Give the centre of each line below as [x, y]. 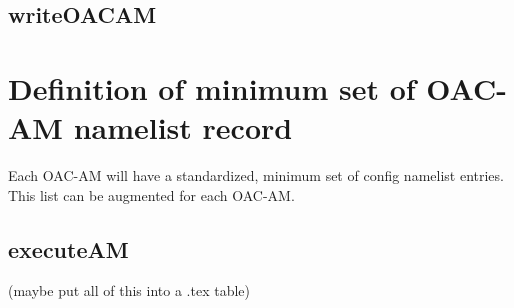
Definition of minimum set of [212, 87]
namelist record [183, 127]
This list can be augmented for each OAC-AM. [151, 194]
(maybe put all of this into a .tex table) [129, 290]
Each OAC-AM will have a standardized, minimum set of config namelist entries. [256, 175]
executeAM [68, 248]
